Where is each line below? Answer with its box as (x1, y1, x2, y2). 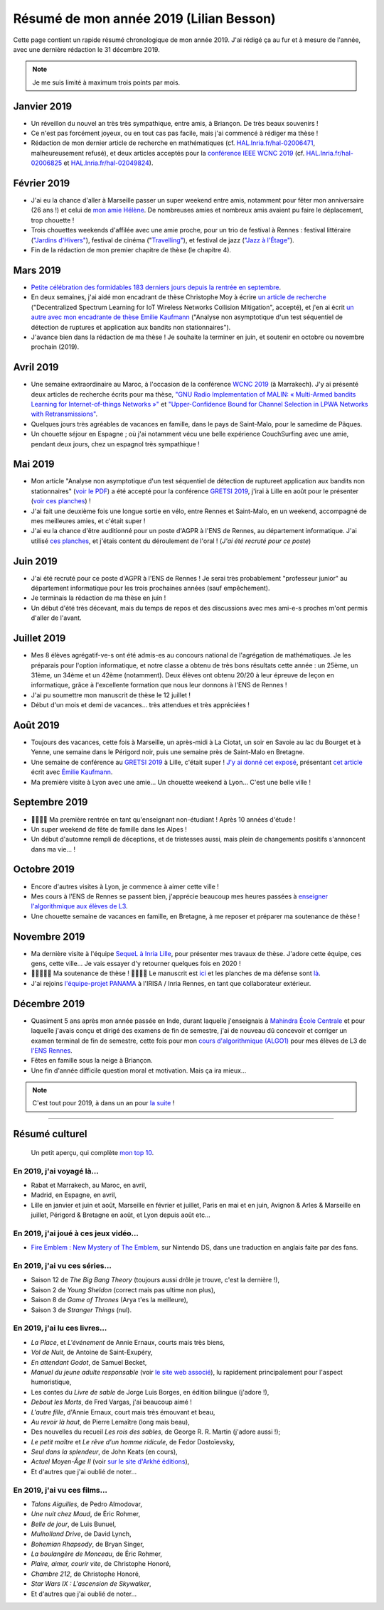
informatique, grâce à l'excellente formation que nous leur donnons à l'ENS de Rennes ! (31, 681, 287, 689)
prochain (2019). (31, 343, 80, 351)
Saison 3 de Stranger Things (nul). (31, 1305, 132, 1314)
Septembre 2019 (13, 796, 88, 808)
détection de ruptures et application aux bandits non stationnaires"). (31, 323, 231, 331)
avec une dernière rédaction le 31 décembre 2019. (13, 45, 160, 53)
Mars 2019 (13, 264, 62, 277)
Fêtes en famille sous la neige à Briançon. (31, 1056, 153, 1065)
